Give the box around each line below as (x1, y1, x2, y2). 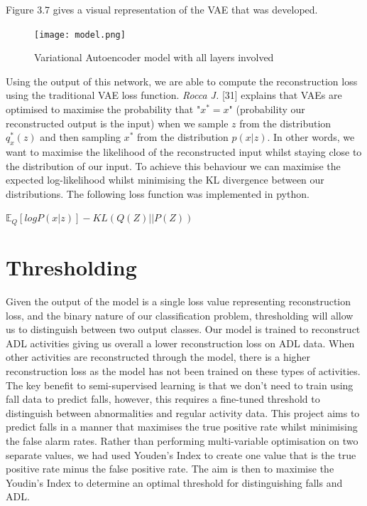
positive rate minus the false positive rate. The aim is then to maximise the (6, 461, 334, 476)
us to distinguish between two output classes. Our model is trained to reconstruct (6, 322, 361, 337)
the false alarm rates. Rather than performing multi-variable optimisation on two (6, 433, 358, 448)
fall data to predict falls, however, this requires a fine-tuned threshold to (6, 391, 320, 406)
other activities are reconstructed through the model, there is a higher (6, 349, 311, 364)
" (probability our (229, 102, 305, 117)
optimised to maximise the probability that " (6, 102, 201, 117)
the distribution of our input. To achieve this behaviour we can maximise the (6, 158, 341, 173)
